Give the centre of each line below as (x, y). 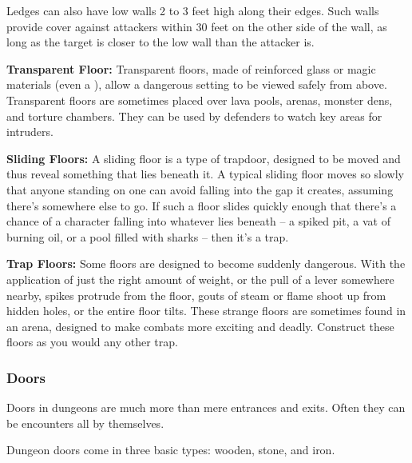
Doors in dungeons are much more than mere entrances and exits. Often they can (206, 407)
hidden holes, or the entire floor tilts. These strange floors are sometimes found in (206, 311)
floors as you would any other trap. (92, 342)
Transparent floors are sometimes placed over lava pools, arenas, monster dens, (200, 100)
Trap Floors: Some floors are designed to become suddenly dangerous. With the (206, 263)
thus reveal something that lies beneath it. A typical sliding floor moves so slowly (205, 174)
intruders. (30, 132)
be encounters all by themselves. (85, 423)
